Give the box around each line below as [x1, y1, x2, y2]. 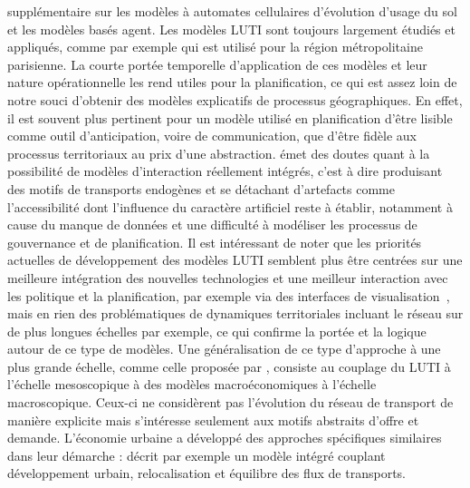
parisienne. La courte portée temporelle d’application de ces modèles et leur [7, 54, 427, 73]
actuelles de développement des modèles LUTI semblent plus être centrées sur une [7, 250, 463, 269]
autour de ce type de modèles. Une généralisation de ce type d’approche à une [7, 339, 441, 358]
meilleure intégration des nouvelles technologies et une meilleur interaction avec [7, 268, 448, 287]
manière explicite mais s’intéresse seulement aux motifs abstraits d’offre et [7, 410, 419, 429]
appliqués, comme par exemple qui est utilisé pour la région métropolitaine [7, 37, 423, 56]
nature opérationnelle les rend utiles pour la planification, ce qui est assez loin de [7, 73, 457, 92]
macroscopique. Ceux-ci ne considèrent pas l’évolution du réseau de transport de [7, 393, 454, 412]
